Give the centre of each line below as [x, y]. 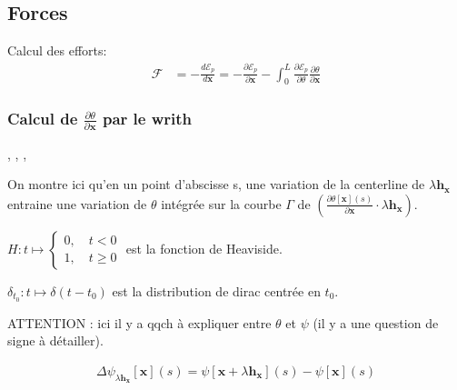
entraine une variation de [77, 203]
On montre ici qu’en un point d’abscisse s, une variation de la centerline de [216, 184]
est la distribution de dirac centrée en [216, 290]
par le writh [147, 119]
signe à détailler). [55, 340]
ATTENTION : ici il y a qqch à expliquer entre [139, 322]
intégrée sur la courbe [221, 203]
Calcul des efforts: [57, 50]
